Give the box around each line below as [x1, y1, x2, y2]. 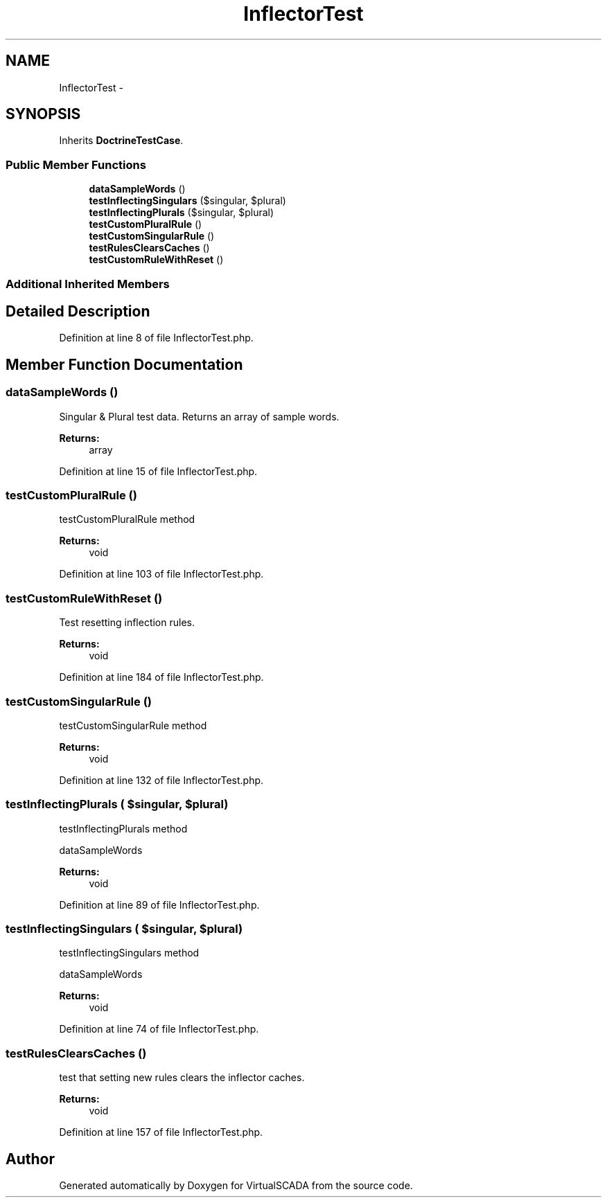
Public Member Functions [6, 157, 146, 172]
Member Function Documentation [6, 355, 243, 373]
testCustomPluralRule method [59, 513, 195, 526]
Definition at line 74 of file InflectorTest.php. [59, 1023, 259, 1035]
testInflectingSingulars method [59, 947, 200, 959]
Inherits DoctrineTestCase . [59, 134, 184, 147]
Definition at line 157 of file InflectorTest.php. [59, 1126, 263, 1139]
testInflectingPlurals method [59, 822, 188, 835]
